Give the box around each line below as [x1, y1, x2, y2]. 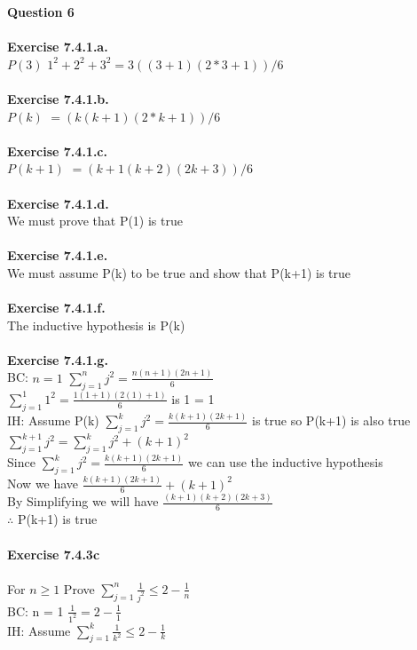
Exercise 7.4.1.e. [7, 246, 108, 265]
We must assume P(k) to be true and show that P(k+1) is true [7, 263, 351, 281]
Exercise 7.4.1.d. [7, 194, 109, 212]
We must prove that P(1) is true [7, 211, 183, 230]
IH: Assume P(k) [7, 411, 99, 429]
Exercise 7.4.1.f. [7, 298, 106, 317]
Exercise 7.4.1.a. [7, 37, 108, 56]
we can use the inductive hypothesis [188, 453, 383, 472]
